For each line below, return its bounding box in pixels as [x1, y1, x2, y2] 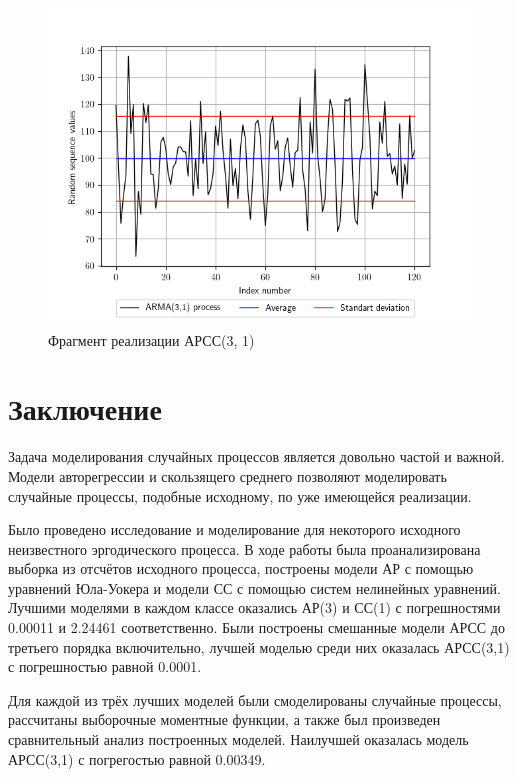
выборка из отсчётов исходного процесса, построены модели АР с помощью [8, 558, 474, 579]
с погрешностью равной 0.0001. [8, 656, 202, 677]
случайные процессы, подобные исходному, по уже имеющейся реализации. [8, 485, 472, 506]
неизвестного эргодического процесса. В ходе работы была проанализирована [8, 538, 481, 559]
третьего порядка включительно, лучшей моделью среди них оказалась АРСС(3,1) [8, 636, 510, 657]
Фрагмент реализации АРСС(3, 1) [48, 329, 255, 350]
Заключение [8, 388, 162, 429]
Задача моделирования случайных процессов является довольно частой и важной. [8, 446, 505, 467]
